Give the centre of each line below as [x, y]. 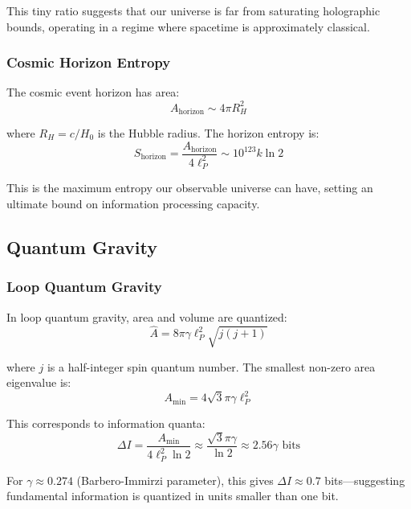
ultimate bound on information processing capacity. [133, 203]
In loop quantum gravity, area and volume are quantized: [147, 316]
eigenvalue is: [39, 382]
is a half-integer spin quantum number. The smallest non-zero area [211, 366]
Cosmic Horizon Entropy [89, 62]
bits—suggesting [365, 480]
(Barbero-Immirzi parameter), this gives [175, 480]
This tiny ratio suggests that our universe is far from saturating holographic [193, 10]
